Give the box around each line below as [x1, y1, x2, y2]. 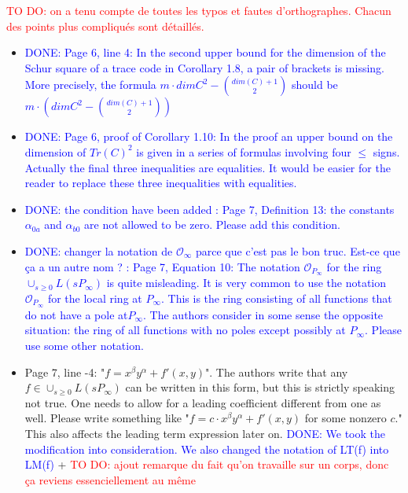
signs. [373, 143, 400, 160]
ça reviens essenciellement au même [24, 471, 196, 487]
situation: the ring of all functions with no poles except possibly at [24, 322, 346, 338]
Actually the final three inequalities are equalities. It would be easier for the [24, 159, 391, 175]
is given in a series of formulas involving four [136, 143, 351, 160]
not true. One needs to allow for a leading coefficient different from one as [24, 394, 381, 410]
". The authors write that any [205, 363, 348, 380]
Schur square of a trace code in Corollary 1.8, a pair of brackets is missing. [24, 59, 384, 75]
